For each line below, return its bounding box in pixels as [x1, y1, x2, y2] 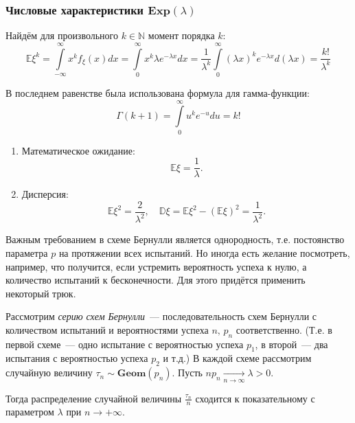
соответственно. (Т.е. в [236, 322, 332, 336]
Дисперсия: [21, 187, 69, 201]
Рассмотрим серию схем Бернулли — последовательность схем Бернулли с [5, 309, 317, 323]
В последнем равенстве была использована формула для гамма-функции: [5, 85, 310, 100]
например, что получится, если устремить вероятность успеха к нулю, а [5, 259, 307, 273]
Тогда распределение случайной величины [5, 391, 182, 405]
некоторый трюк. [5, 286, 76, 300]
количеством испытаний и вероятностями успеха [5, 322, 209, 336]
